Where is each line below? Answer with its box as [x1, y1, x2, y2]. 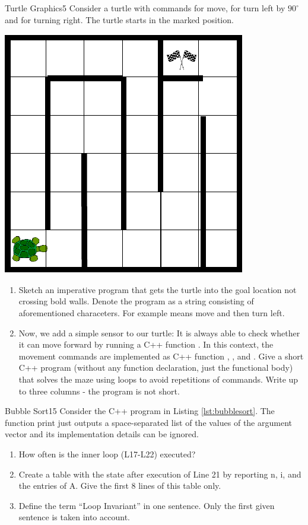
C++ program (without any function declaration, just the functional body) [18, 361, 293, 374]
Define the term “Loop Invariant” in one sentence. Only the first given [18, 499, 275, 511]
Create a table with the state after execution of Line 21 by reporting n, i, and [18, 467, 301, 480]
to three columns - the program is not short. [18, 384, 180, 397]
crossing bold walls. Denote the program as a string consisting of [18, 295, 254, 307]
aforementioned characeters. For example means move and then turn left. [18, 306, 285, 319]
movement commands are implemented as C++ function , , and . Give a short [18, 349, 304, 362]
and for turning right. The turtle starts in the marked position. [5, 13, 234, 26]
